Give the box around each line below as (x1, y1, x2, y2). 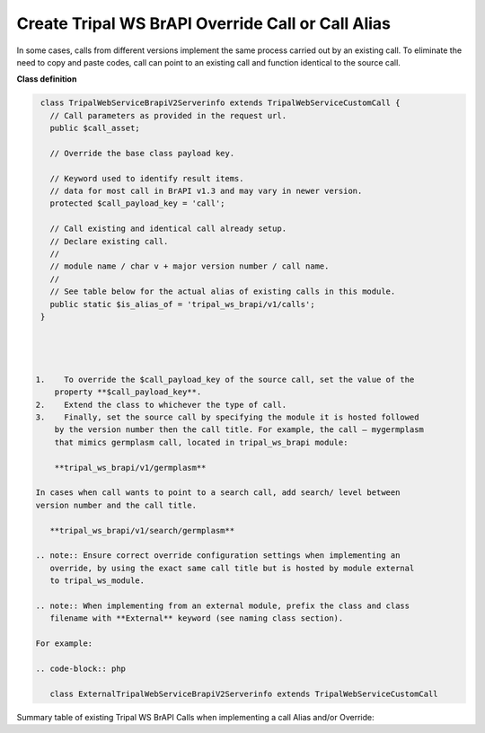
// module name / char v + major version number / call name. (49, 261, 330, 271)
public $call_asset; (49, 123, 141, 134)
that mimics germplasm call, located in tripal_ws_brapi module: (54, 437, 348, 447)
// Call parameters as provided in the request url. (49, 110, 287, 120)
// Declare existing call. (49, 236, 169, 246)
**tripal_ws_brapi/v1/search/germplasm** (49, 525, 235, 535)
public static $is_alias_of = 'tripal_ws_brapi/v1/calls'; (49, 299, 315, 309)
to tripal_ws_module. (49, 576, 145, 586)
